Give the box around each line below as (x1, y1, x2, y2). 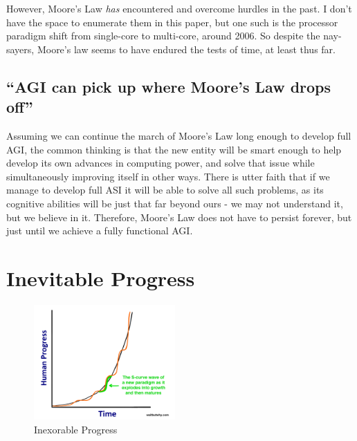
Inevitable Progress (6, 263, 195, 292)
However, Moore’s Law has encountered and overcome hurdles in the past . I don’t (6, 1, 352, 15)
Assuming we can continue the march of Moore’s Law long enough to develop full (6, 128, 351, 142)
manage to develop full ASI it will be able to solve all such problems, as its (6, 182, 324, 197)
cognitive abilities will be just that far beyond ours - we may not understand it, (6, 196, 343, 210)
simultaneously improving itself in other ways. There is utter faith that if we (6, 169, 330, 183)
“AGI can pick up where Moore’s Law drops (6, 75, 331, 97)
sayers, (6, 41, 35, 56)
